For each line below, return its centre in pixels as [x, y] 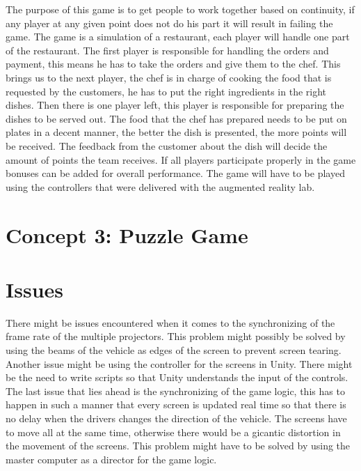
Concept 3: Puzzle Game [127, 234]
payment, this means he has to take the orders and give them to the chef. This [173, 64]
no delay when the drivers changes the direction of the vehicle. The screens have [176, 418]
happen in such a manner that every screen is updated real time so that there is [176, 404]
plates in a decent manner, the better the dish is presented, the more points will [176, 132]
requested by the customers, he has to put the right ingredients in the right [166, 91]
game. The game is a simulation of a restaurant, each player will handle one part [178, 37]
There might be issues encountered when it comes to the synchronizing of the [170, 322]
